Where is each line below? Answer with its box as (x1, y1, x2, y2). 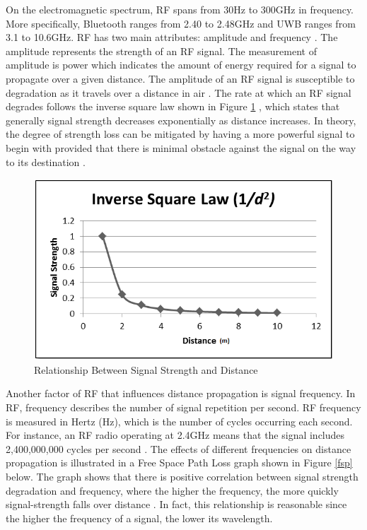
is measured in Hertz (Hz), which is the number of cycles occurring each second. (6, 413, 353, 428)
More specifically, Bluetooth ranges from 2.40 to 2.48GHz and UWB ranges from (6, 16, 356, 30)
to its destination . (6, 154, 86, 169)
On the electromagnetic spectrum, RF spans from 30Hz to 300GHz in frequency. (6, 2, 354, 16)
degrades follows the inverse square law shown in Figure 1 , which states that (6, 99, 340, 114)
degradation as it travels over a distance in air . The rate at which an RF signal (6, 85, 351, 100)
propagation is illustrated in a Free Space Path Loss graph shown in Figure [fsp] (6, 455, 353, 470)
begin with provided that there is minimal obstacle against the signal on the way (6, 140, 356, 155)
